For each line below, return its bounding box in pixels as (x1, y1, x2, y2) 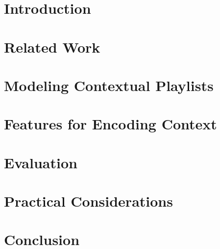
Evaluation (4, 152, 77, 172)
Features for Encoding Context (4, 114, 217, 134)
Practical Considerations (4, 191, 173, 211)
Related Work (4, 36, 100, 57)
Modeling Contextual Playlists (4, 75, 214, 95)
